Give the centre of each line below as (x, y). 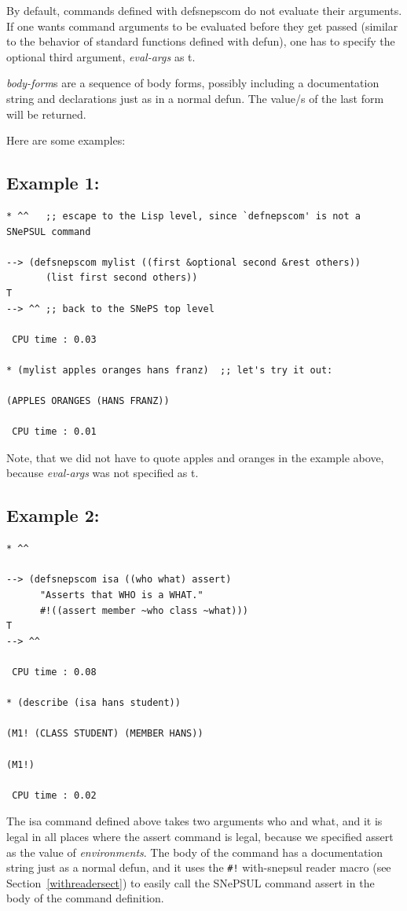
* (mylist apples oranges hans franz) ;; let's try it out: (170, 370)
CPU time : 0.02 (54, 795)
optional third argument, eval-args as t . (101, 56)
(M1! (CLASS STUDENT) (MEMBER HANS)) (105, 734)
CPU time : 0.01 (54, 432)
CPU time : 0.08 (54, 672)
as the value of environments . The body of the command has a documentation (195, 852)
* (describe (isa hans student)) (93, 703)
